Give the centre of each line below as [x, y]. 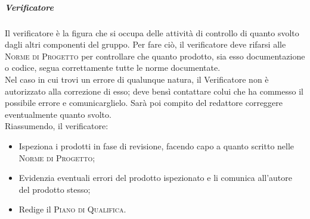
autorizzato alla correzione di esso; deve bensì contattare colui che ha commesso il [154, 91]
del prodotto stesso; [55, 189]
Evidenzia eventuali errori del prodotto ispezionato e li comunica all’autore [156, 178]
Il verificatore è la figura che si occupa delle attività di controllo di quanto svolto [152, 32]
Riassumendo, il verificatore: [57, 126]
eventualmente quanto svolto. [58, 114]
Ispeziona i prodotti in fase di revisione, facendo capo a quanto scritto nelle [156, 146]
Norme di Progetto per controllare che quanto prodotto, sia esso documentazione [155, 56]
